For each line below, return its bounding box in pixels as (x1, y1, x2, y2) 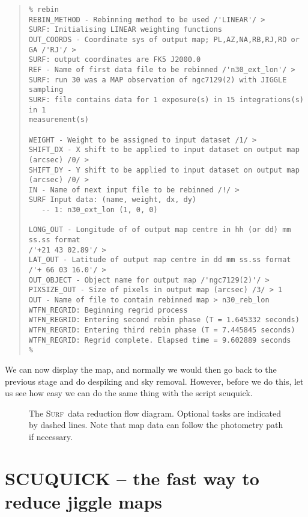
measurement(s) (28, 115, 89, 124)
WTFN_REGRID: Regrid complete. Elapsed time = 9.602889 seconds (28, 335, 291, 344)
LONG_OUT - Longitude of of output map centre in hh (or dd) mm (28, 225, 291, 234)
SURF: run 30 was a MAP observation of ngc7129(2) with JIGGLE (28, 75, 287, 84)
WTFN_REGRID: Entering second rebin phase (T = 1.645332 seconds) (28, 316, 300, 325)
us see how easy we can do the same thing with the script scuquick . (5, 387, 253, 399)
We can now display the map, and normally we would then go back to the (5, 363, 277, 375)
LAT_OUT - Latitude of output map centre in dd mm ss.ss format (28, 255, 291, 265)
